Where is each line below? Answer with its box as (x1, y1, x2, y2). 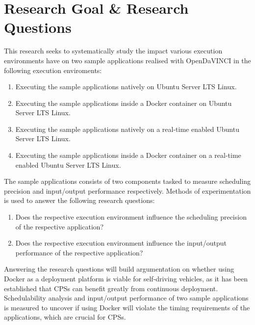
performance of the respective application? (15, 247, 143, 257)
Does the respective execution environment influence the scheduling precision (15, 212, 247, 222)
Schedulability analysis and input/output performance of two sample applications (4, 293, 249, 303)
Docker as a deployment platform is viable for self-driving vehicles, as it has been (4, 274, 248, 283)
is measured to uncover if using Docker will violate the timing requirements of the (4, 302, 250, 312)
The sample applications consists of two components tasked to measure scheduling (4, 176, 251, 186)
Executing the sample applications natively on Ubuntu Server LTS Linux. (15, 81, 237, 92)
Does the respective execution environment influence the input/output (15, 238, 227, 248)
